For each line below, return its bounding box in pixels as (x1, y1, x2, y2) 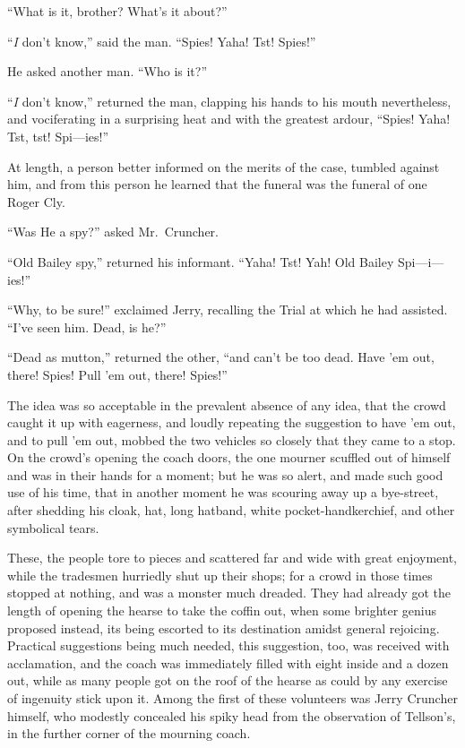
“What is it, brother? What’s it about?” (7, 2, 228, 20)
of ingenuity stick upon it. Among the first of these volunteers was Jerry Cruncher (7, 689, 458, 707)
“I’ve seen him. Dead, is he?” (7, 317, 167, 336)
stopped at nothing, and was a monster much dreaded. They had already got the (7, 583, 452, 602)
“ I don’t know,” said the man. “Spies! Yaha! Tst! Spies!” (7, 31, 316, 50)
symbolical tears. (7, 518, 99, 537)
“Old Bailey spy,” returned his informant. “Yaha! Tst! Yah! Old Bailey (7, 252, 394, 271)
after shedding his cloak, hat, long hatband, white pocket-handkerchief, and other (7, 501, 455, 520)
